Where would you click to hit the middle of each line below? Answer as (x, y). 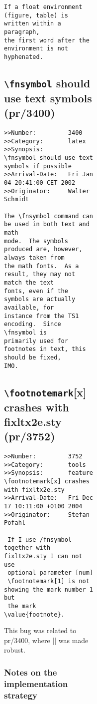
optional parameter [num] (50, 573)
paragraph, (22, 32)
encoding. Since (33, 324)
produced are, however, (43, 249)
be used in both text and (47, 224)
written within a (33, 24)
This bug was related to (40, 630)
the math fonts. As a (42, 266)
